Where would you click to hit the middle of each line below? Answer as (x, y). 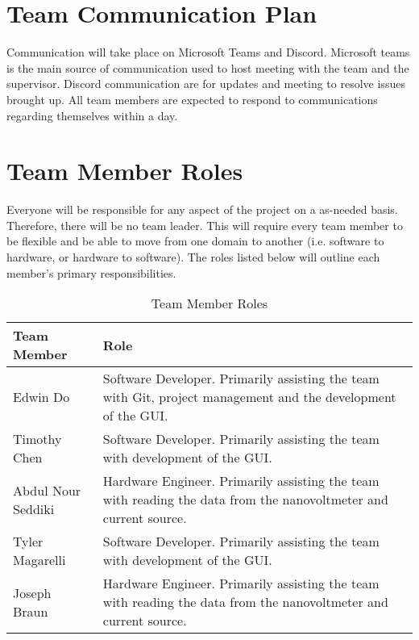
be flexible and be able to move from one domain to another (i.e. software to (195, 241)
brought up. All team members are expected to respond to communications (192, 99)
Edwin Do (41, 397)
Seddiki (34, 508)
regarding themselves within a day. (92, 115)
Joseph (32, 592)
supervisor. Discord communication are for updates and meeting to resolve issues (206, 84)
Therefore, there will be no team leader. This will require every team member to (205, 225)
